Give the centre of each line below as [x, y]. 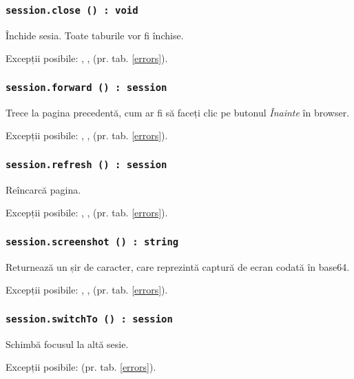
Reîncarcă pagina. [43, 189]
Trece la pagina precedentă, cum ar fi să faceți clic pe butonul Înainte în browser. [178, 112]
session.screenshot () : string [92, 242]
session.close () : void [72, 10]
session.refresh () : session [86, 164]
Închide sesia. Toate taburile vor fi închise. [95, 35]
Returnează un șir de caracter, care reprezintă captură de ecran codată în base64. [178, 266]
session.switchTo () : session [89, 319]
